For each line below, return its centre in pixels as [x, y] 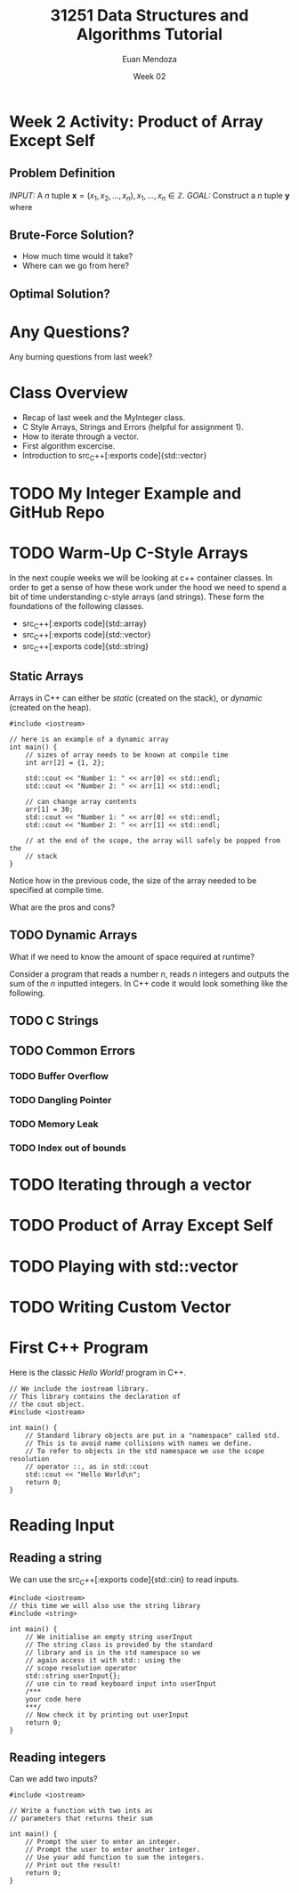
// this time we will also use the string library [105, 1605]
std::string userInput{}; [73, 1676]
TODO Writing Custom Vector [120, 1307]
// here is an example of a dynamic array [89, 739]
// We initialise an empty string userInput [109, 1637]
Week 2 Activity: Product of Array [137, 122]
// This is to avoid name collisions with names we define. [139, 1443]
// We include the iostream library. [79, 1389]
